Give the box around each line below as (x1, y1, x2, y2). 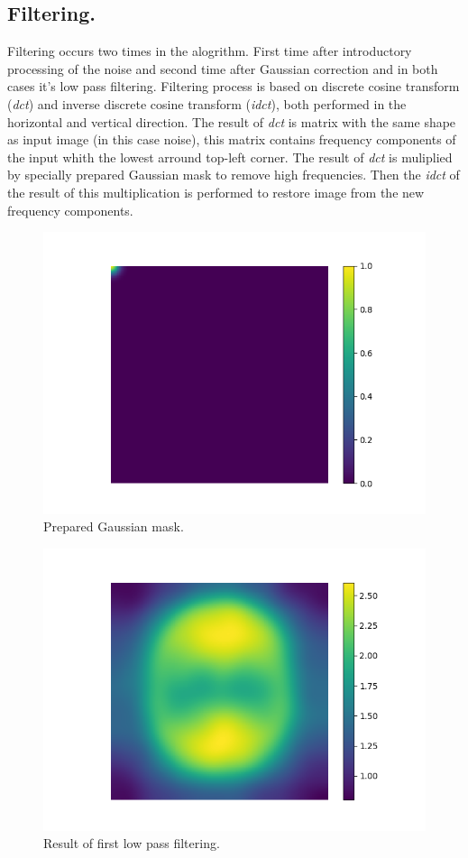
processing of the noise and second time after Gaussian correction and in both (7, 59, 438, 78)
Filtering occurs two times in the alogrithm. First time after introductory (7, 42, 412, 60)
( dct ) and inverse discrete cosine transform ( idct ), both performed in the (7, 94, 407, 113)
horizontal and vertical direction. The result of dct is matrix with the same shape (7, 112, 456, 131)
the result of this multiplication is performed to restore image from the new (7, 182, 425, 201)
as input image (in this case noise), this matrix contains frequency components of (7, 130, 456, 149)
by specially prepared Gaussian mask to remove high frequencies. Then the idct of (7, 165, 460, 184)
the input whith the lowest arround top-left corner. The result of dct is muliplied (7, 147, 453, 166)
